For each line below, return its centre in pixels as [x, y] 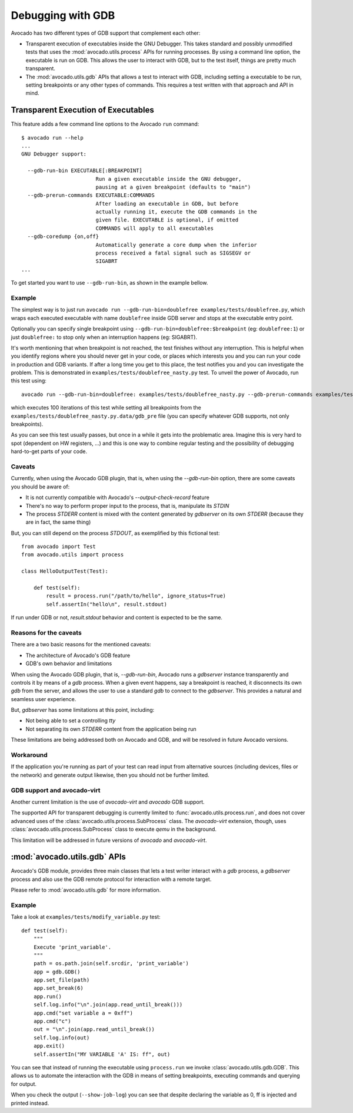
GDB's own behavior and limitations [69, 663]
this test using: [29, 381]
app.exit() [49, 1046]
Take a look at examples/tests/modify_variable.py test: [86, 917]
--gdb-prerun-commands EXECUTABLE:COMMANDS [91, 195]
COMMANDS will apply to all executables [155, 228]
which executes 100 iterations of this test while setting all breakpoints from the [106, 408]
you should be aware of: [40, 487]
